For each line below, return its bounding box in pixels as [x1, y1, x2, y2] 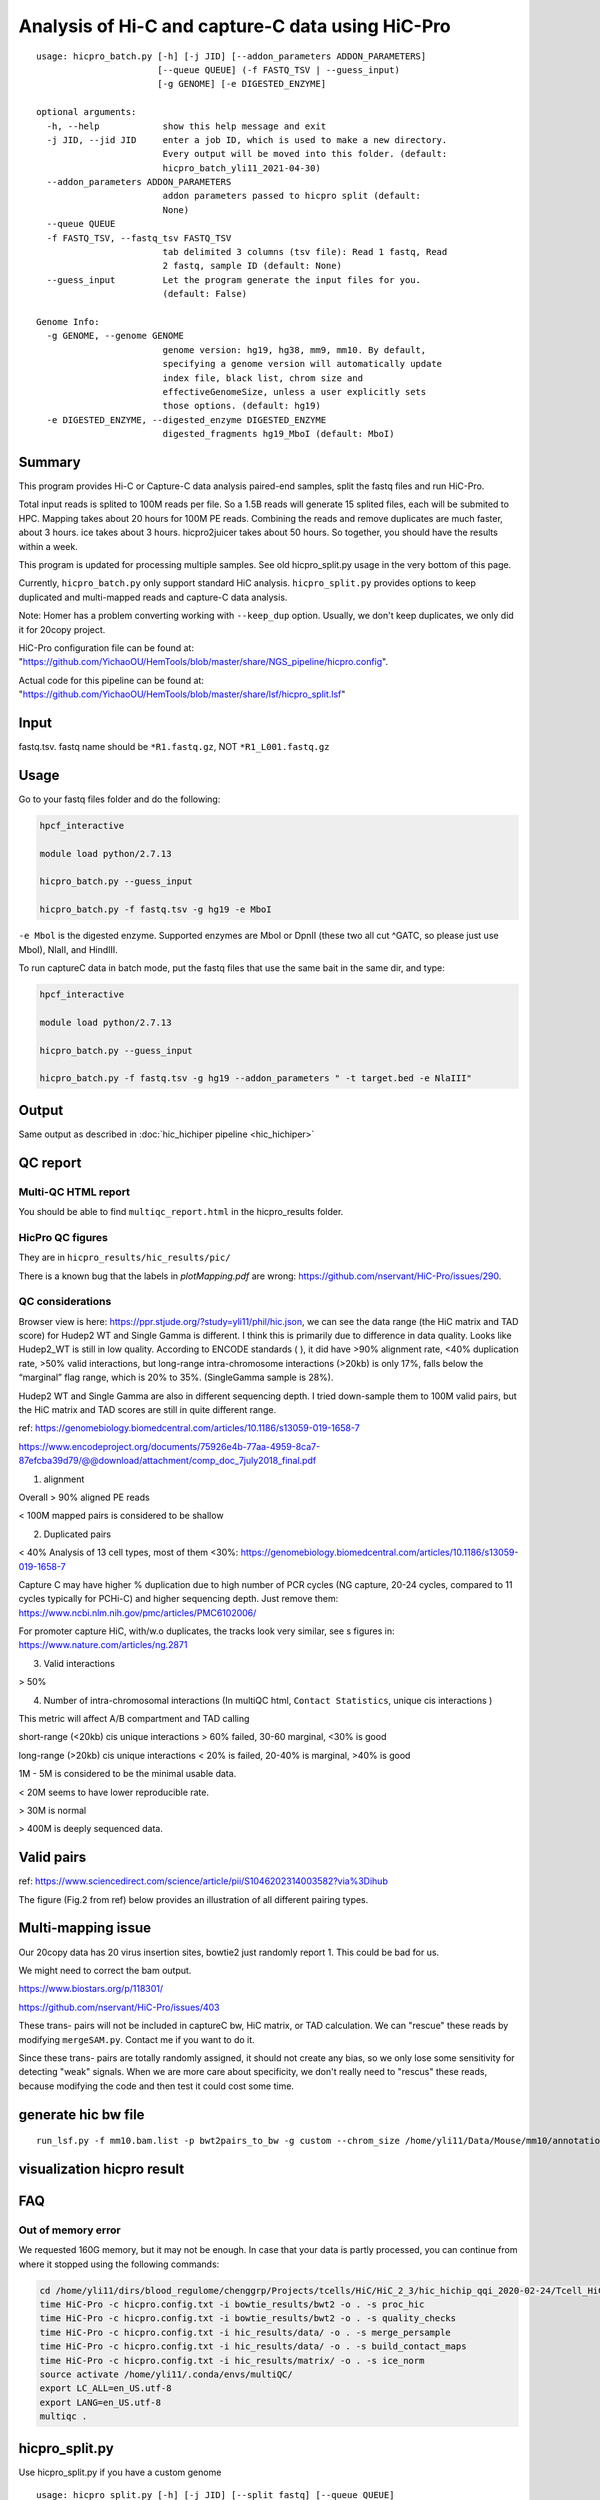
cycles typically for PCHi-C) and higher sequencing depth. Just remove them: [18, 1593, 339, 1605]
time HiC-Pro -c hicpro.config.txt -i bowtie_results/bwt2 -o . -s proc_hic [39, 2299, 425, 2310]
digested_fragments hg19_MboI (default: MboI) [162, 428, 395, 440]
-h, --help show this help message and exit [46, 120, 327, 132]
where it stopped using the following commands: [18, 2258, 220, 2270]
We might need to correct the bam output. [18, 1964, 192, 1976]
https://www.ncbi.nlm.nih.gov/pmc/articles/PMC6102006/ [18, 1606, 257, 1619]
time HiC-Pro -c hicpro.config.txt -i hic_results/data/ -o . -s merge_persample [39, 2326, 452, 2338]
